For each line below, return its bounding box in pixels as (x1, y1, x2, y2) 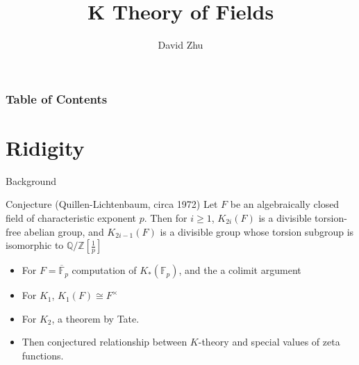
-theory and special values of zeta (198, 334, 340, 349)
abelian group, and (24, 224, 104, 238)
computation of (72, 263, 137, 277)
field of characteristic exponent (6, 210, 136, 225)
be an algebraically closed (230, 197, 340, 211)
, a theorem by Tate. (51, 311, 140, 325)
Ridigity (6, 133, 85, 161)
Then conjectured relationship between (22, 334, 187, 349)
